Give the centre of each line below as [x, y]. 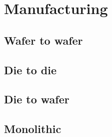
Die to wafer [37, 99]
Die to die [30, 70]
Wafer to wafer [43, 40]
